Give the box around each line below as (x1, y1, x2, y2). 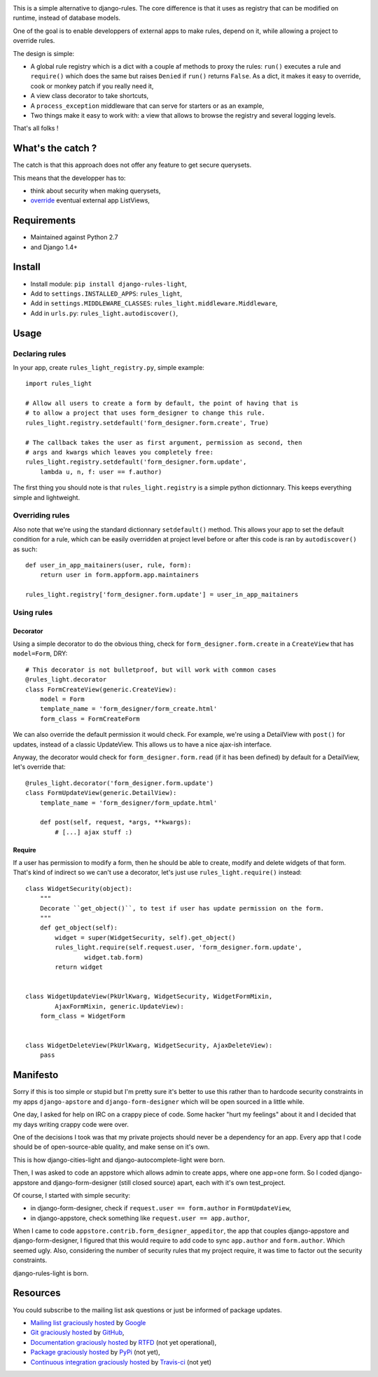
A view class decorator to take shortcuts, (30, 92, 149, 100)
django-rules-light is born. (13, 1268, 89, 1278)
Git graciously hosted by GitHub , (30, 1328, 125, 1337)
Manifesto (13, 1069, 59, 1081)
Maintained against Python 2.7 (30, 233, 118, 242)
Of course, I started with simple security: (13, 1191, 131, 1199)
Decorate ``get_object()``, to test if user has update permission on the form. (39, 904, 325, 912)
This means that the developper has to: (13, 174, 126, 182)
